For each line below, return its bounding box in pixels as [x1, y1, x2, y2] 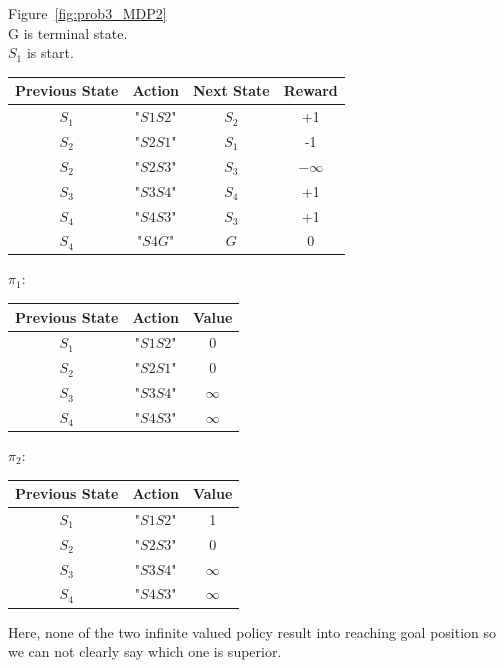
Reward [283, 80, 338, 101]
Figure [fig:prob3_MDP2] [8, 3, 167, 23]
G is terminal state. [8, 22, 128, 43]
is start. [26, 42, 74, 63]
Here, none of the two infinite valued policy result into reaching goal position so [8, 621, 497, 642]
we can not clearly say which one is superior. [8, 641, 282, 662]
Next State [192, 80, 270, 101]
